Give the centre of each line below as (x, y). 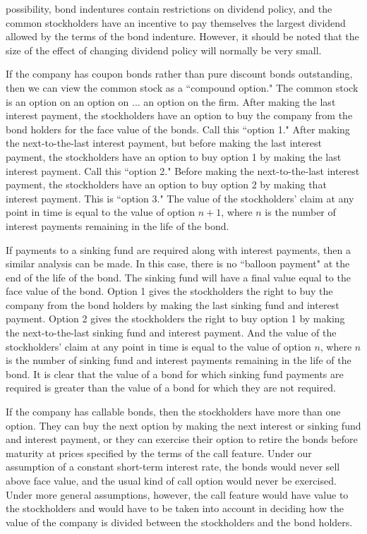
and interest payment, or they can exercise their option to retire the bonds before (182, 439)
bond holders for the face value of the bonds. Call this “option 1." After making (178, 129)
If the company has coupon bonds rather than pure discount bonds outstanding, (179, 74)
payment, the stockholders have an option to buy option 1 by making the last (174, 156)
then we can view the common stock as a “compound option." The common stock (182, 87)
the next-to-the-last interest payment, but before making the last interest (164, 143)
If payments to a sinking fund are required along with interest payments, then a (178, 249)
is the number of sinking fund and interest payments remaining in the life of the (179, 360)
